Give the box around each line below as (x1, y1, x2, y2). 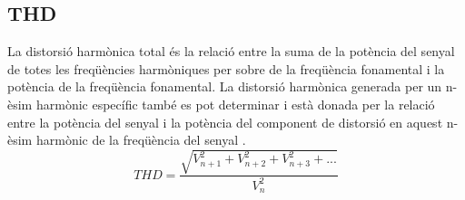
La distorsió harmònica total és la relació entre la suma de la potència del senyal (7, 42, 455, 61)
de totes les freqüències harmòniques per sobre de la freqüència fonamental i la (7, 59, 445, 78)
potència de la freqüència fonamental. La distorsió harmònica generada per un (7, 77, 442, 96)
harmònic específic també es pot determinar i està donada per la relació (35, 94, 435, 113)
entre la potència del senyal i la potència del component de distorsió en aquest (7, 112, 443, 131)
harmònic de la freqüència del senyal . (35, 130, 246, 149)
